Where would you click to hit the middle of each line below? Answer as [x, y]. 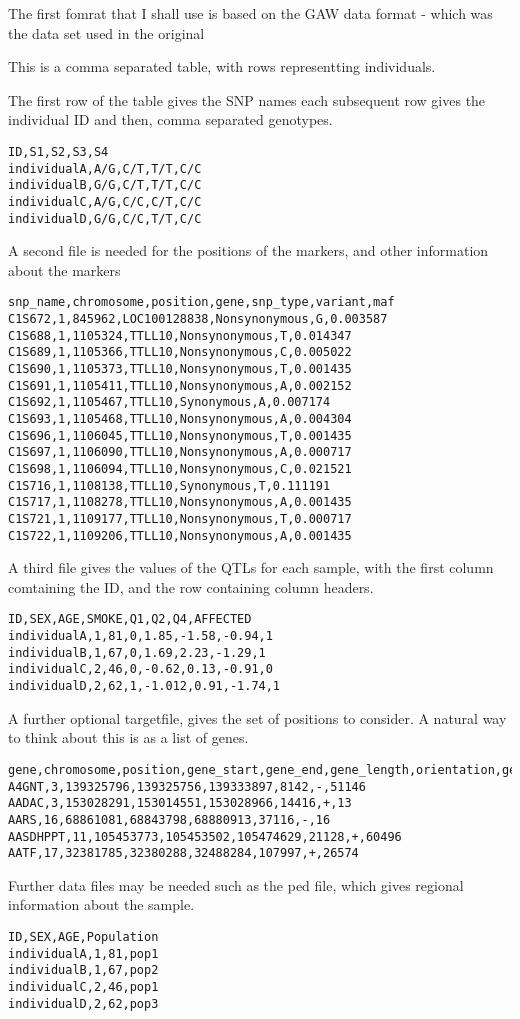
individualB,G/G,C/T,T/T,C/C [105, 185]
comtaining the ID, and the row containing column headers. [191, 586]
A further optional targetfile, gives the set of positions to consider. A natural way [257, 717]
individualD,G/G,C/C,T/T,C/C [105, 218]
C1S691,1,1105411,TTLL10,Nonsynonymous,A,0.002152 [180, 385]
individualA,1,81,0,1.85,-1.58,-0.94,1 [140, 636]
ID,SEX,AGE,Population [83, 937]
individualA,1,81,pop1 [83, 953]
